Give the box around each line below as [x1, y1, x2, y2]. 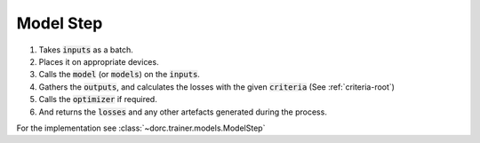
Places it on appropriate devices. [38, 56, 159, 67]
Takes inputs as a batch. [38, 44, 133, 55]
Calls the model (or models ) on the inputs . [38, 69, 200, 80]
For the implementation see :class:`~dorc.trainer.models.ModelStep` [16, 123, 266, 133]
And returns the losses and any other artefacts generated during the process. [38, 107, 328, 117]
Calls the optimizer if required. [38, 94, 157, 105]
